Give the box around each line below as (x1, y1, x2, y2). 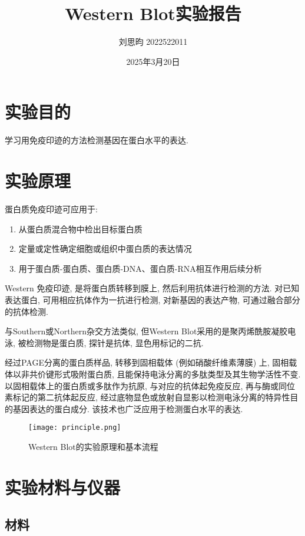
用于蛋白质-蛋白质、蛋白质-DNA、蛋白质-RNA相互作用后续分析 (18, 262, 262, 274)
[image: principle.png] (28, 423, 121, 432)
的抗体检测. (5, 305, 48, 317)
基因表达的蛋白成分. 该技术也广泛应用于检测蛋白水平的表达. (12, 402, 243, 415)
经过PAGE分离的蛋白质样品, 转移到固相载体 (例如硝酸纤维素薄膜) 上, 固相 (5, 356, 289, 369)
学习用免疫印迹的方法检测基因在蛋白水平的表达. (5, 134, 188, 146)
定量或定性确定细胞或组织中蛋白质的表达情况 (18, 242, 192, 255)
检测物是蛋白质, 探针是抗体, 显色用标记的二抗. (26, 336, 204, 348)
